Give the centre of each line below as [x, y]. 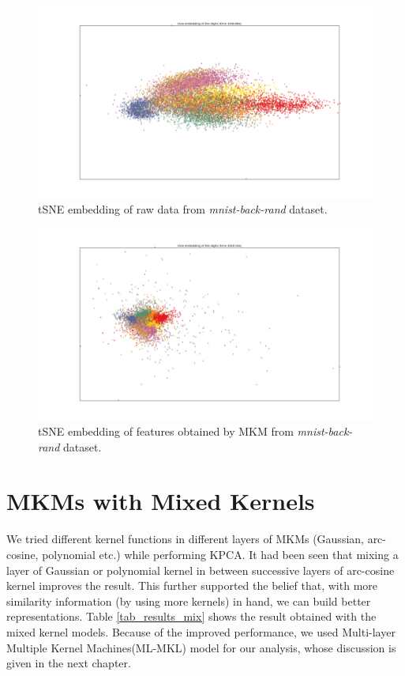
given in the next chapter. [69, 663]
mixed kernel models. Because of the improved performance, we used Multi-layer [201, 631]
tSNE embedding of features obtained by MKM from [166, 431]
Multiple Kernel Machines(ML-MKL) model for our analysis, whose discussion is [201, 647]
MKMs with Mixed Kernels [161, 501]
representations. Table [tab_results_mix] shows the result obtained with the [191, 616]
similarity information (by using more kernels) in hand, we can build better [189, 600]
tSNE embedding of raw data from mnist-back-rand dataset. [183, 209]
